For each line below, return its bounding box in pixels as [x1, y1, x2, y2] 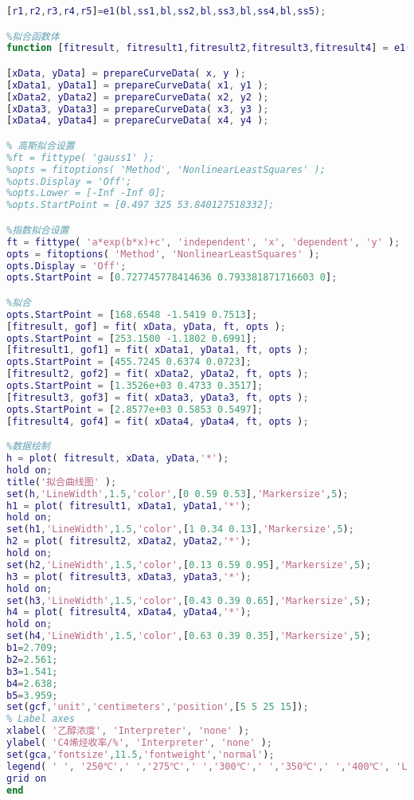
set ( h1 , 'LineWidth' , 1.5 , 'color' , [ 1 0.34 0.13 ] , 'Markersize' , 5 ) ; [6, 524, 354, 535]
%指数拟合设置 [6, 224, 69, 236]
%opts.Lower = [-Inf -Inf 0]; [6, 187, 166, 199]
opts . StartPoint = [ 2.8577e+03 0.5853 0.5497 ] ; [6, 403, 264, 415]
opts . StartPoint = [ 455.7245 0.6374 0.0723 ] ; [6, 356, 252, 368]
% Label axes [6, 713, 75, 725]
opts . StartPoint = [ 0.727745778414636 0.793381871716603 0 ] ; [6, 272, 338, 284]
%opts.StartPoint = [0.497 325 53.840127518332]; [6, 199, 275, 211]
